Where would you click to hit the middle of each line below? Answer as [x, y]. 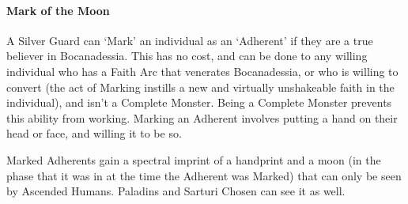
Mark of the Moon [58, 10]
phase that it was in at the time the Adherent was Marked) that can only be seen [204, 175]
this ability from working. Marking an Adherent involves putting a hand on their [202, 117]
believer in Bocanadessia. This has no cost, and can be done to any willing [187, 56]
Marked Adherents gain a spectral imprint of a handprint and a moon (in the [194, 159]
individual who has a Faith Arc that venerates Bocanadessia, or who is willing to [202, 71]
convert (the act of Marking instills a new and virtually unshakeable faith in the [200, 87]
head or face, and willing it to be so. [94, 133]
